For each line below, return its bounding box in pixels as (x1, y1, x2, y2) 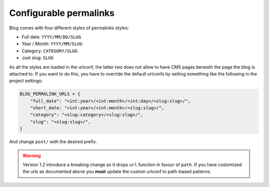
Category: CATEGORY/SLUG (21, 48, 78, 54)
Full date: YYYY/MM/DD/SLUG (21, 34, 82, 40)
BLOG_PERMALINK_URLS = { (19, 91, 81, 97)
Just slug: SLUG (21, 55, 54, 61)
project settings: (9, 78, 43, 84)
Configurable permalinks (9, 7, 115, 18)
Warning (22, 152, 41, 159)
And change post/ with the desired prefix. (9, 139, 97, 145)
